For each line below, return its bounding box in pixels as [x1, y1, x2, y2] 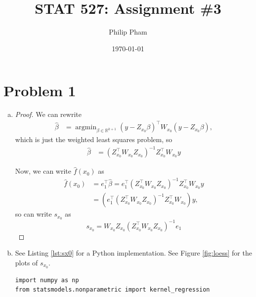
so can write [15, 209, 52, 219]
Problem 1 [3, 80, 76, 101]
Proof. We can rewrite [15, 109, 82, 119]
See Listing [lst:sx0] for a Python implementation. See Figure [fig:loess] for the [15, 248, 252, 258]
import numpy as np [15, 276, 79, 284]
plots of [15, 258, 38, 267]
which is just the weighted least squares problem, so [15, 134, 172, 145]
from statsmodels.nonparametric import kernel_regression [15, 286, 210, 294]
